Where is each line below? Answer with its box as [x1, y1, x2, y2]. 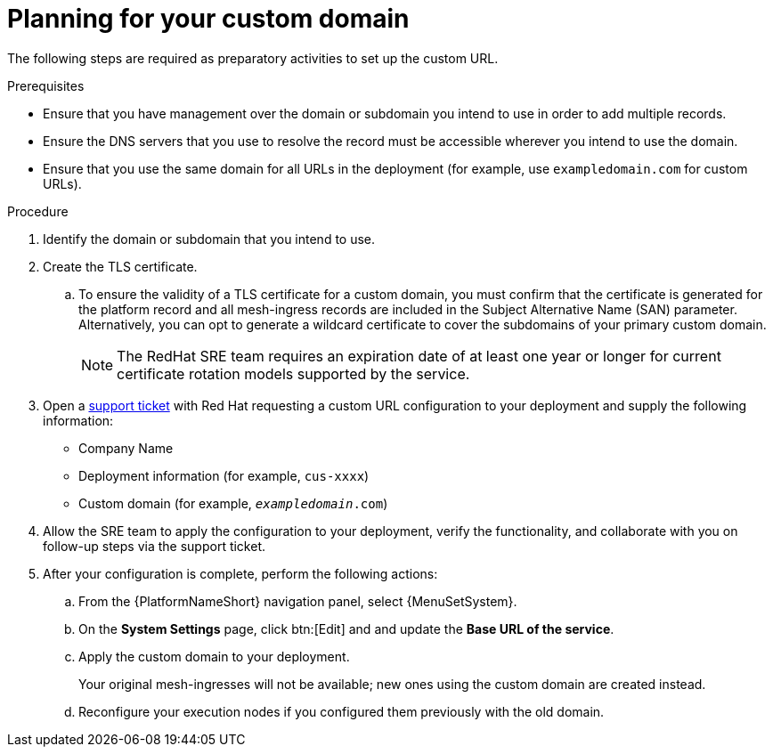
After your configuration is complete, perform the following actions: [43, 565, 438, 581]
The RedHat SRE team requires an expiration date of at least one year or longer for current [117, 346, 721, 365]
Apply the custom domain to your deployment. [78, 648, 350, 664]
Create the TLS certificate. [43, 258, 198, 274]
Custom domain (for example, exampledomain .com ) [78, 495, 388, 511]
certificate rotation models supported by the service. [117, 364, 470, 383]
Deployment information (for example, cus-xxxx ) [78, 467, 370, 483]
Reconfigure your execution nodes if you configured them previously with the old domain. [78, 703, 605, 719]
